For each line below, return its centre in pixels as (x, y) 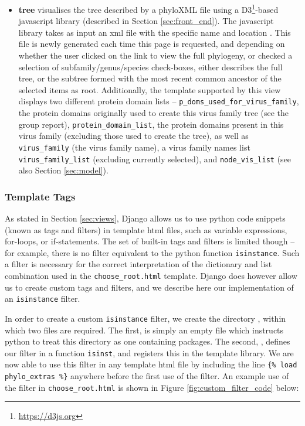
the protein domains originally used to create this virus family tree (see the (154, 113)
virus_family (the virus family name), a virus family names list (134, 147)
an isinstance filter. (43, 299)
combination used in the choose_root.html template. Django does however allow (151, 276)
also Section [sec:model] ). (63, 170)
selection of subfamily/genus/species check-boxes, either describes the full (150, 67)
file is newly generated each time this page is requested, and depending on (152, 44)
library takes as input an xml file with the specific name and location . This (155, 32)
